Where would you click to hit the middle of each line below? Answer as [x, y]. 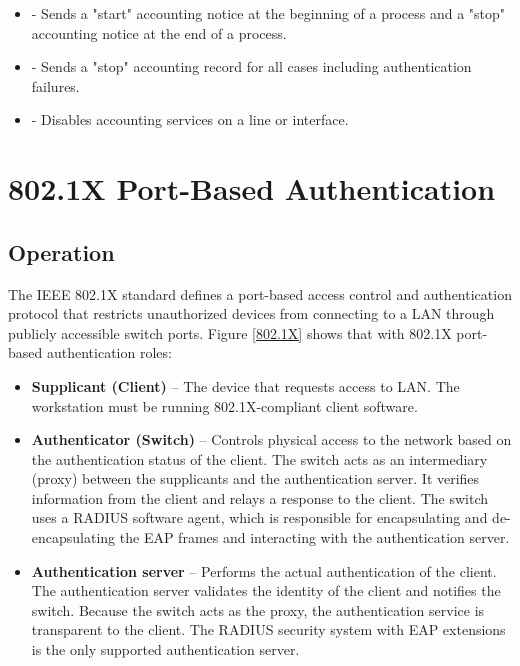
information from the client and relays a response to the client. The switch [260, 497]
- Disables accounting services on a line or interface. [190, 119]
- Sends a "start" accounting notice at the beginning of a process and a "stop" [268, 13]
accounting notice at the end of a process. [159, 32]
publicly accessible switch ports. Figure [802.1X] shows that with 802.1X [230, 332]
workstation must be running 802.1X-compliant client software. [224, 405]
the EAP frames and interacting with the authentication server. [314, 537]
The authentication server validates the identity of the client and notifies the [266, 590]
